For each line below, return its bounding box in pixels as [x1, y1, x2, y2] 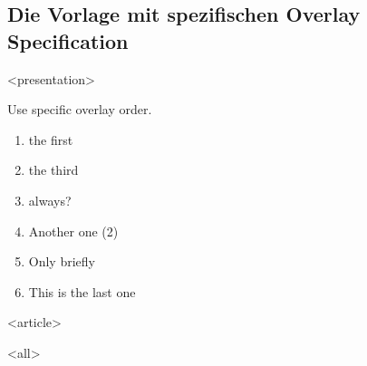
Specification [7, 26, 129, 54]
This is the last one [28, 282, 136, 301]
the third [28, 160, 79, 179]
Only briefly [28, 252, 95, 271]
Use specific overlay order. [7, 100, 152, 119]
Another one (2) [28, 221, 119, 240]
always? [28, 190, 72, 209]
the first [28, 130, 73, 149]
